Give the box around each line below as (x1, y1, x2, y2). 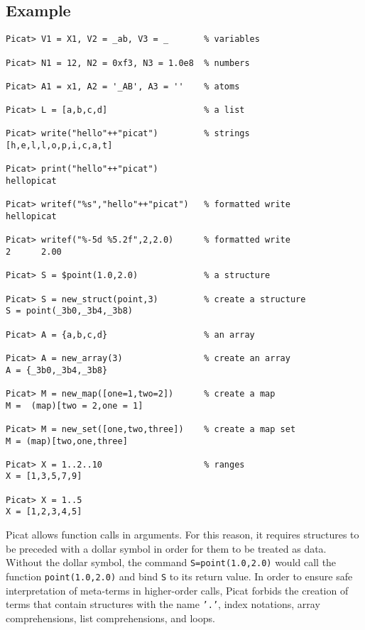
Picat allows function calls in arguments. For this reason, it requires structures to (6, 527, 359, 542)
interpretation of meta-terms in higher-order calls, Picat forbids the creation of (6, 582, 349, 597)
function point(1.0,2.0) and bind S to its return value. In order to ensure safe (6, 568, 353, 583)
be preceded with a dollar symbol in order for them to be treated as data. (6, 541, 327, 556)
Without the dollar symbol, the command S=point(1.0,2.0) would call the (6, 555, 337, 570)
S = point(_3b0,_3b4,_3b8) (6, 306, 133, 316)
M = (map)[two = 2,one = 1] (6, 400, 143, 411)
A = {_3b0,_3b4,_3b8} (6, 365, 108, 375)
